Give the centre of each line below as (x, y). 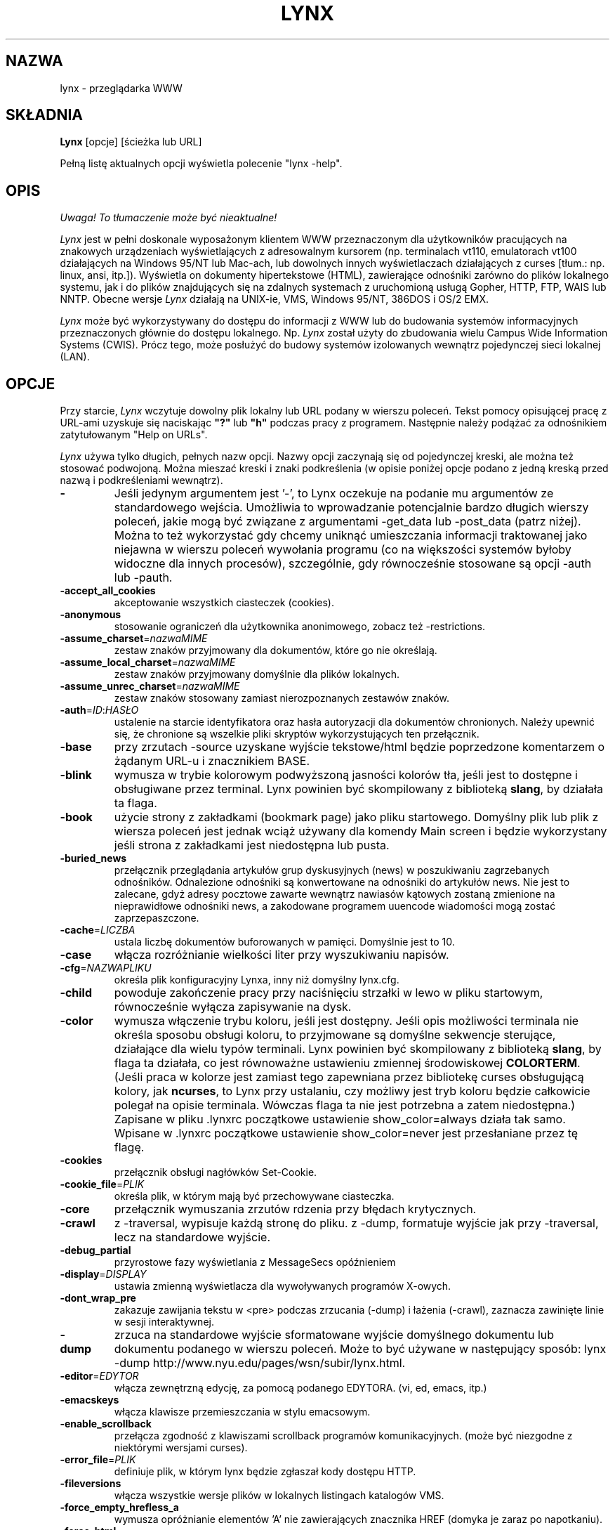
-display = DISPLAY (103, 1274)
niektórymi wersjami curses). (181, 1448)
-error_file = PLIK (98, 1460)
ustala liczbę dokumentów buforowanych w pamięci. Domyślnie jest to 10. (284, 942)
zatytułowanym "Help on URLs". (134, 435)
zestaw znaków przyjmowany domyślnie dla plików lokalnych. (257, 674)
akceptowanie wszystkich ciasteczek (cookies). (224, 603)
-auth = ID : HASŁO (99, 710)
